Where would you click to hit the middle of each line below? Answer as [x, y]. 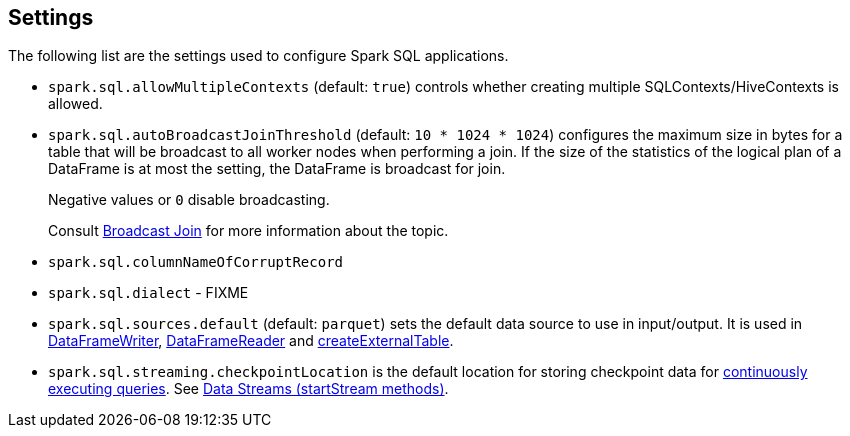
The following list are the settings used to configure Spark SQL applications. [258, 56]
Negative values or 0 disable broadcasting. [189, 200]
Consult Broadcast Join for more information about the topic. [248, 231]
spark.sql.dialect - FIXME [148, 293]
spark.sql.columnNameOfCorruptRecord [196, 262]
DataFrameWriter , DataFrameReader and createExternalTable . [251, 341]
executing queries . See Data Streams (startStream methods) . [248, 389]
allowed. [75, 104]
